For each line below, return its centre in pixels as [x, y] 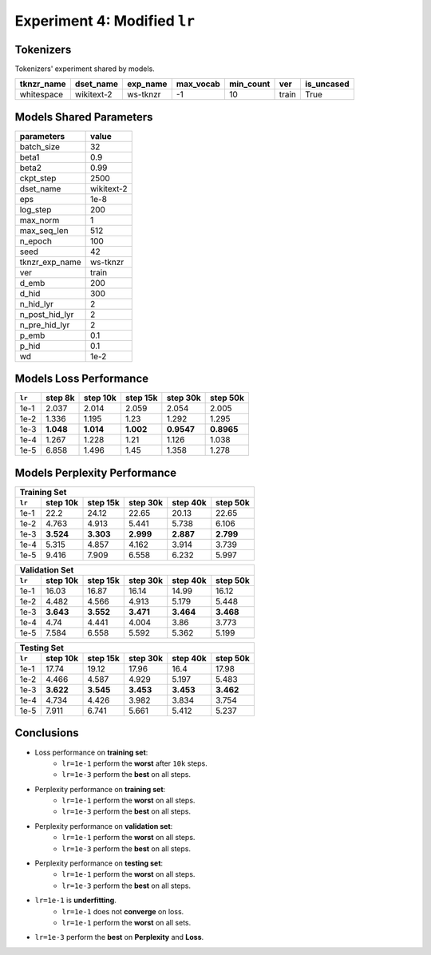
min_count [249, 84]
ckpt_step [38, 178]
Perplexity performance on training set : [100, 789]
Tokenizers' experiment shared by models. [85, 69]
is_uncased [327, 84]
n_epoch [36, 241]
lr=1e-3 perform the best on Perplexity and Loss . [119, 937]
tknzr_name [43, 84]
